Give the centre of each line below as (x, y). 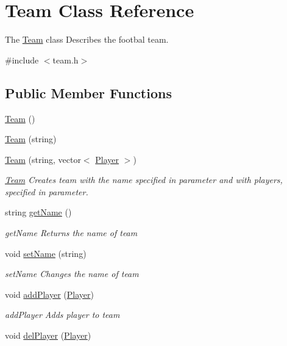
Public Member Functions (88, 92)
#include (22, 59)
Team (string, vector (43, 159)
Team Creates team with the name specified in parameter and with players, (144, 180)
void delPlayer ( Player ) (48, 335)
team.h (66, 59)
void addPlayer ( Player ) (49, 294)
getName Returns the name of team (71, 233)
